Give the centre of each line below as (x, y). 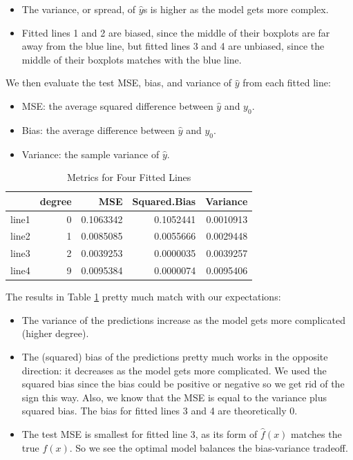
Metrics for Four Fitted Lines (129, 177)
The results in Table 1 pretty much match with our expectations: (143, 297)
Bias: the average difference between (98, 130)
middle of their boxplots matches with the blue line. (132, 59)
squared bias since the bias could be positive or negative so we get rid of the (183, 384)
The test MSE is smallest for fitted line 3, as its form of (140, 433)
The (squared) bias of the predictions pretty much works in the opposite (175, 356)
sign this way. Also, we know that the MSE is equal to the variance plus (174, 397)
